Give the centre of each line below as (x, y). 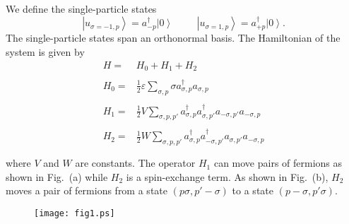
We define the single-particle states (81, 8)
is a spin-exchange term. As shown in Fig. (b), (227, 176)
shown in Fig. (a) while (57, 176)
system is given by (45, 51)
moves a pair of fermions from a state (87, 190)
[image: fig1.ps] (75, 213)
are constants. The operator (135, 163)
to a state (253, 190)
